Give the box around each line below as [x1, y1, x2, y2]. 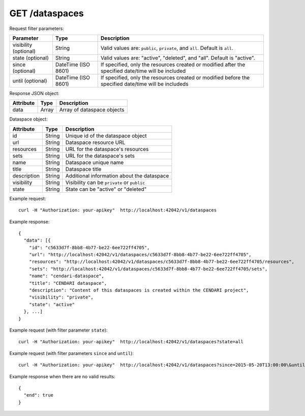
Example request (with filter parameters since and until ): [9, 350, 134, 356]
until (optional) [12, 77, 48, 84]
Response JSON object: [9, 90, 59, 96]
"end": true [23, 392, 53, 398]
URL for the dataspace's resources [65, 145, 149, 153]
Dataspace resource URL [65, 139, 126, 146]
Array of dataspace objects [59, 106, 125, 113]
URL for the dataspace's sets [65, 152, 135, 159]
